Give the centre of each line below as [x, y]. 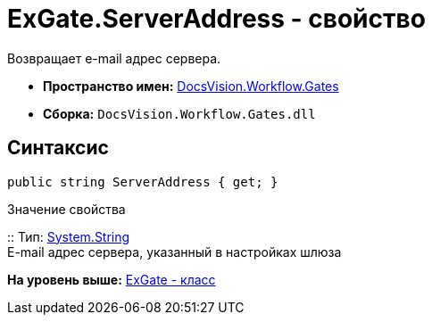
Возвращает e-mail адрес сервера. [114, 58]
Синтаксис [58, 148]
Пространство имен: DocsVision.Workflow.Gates [191, 86]
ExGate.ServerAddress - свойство [216, 19]
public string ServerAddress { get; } [143, 182]
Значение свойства [66, 209]
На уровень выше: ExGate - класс [112, 279]
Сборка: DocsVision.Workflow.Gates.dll [179, 113]
